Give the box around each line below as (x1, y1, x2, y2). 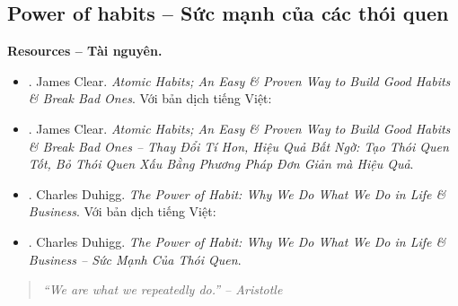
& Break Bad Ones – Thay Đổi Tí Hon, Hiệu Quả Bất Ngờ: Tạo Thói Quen (28, 136, 449, 155)
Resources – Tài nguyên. (7, 41, 163, 60)
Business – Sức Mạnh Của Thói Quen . (28, 249, 242, 268)
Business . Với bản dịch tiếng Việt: (28, 202, 216, 221)
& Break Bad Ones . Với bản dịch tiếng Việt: (28, 89, 272, 108)
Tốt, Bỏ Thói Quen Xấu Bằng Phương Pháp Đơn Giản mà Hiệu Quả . (28, 154, 414, 173)
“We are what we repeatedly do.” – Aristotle (42, 280, 283, 299)
